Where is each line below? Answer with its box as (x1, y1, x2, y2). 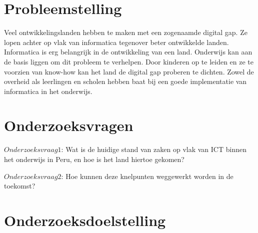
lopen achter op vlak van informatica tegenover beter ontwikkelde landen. (4, 36, 229, 47)
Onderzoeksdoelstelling (4, 209, 166, 230)
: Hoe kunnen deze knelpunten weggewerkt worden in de (61, 170, 233, 181)
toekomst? (4, 180, 35, 191)
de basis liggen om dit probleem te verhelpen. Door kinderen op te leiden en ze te (4, 56, 254, 66)
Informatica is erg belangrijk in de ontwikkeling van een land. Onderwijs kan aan (4, 46, 252, 57)
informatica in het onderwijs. (4, 85, 92, 96)
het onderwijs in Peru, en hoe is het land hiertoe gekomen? (4, 154, 184, 164)
